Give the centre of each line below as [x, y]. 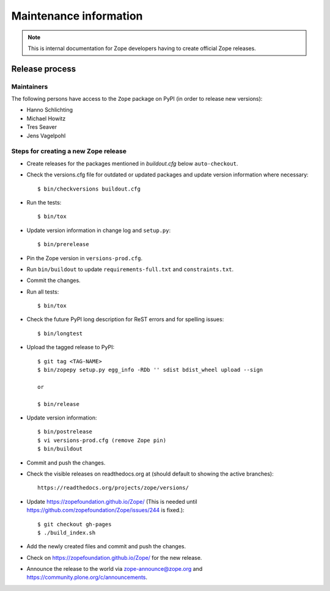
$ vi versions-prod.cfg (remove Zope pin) [102, 440]
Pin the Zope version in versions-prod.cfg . [85, 258]
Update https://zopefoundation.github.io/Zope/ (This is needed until [112, 501]
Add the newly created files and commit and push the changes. [106, 546]
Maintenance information [77, 16]
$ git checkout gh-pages [75, 524]
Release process [44, 69]
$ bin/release [58, 404]
